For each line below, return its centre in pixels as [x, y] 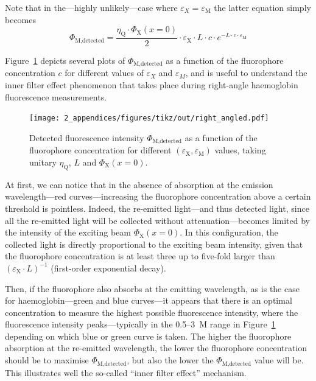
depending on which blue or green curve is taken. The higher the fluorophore [148, 336]
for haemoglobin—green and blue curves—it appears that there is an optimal [149, 300]
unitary [43, 162]
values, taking [240, 150]
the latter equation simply [262, 7]
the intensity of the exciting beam [68, 232]
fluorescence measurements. [56, 96]
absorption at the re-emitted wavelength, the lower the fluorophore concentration [156, 348]
